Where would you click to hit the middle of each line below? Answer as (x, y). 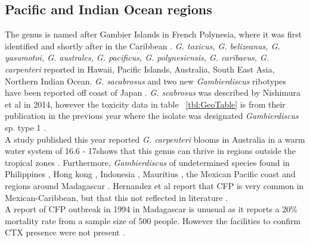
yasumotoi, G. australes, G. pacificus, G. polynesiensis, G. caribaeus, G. (137, 57)
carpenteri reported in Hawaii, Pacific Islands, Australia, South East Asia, (140, 69)
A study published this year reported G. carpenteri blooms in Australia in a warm (155, 139)
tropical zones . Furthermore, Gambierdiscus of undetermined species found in (147, 162)
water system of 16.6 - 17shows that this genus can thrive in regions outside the (150, 151)
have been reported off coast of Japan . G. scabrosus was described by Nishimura (153, 92)
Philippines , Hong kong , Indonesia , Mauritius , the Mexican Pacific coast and (150, 174)
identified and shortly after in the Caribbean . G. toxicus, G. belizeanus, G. (142, 45)
